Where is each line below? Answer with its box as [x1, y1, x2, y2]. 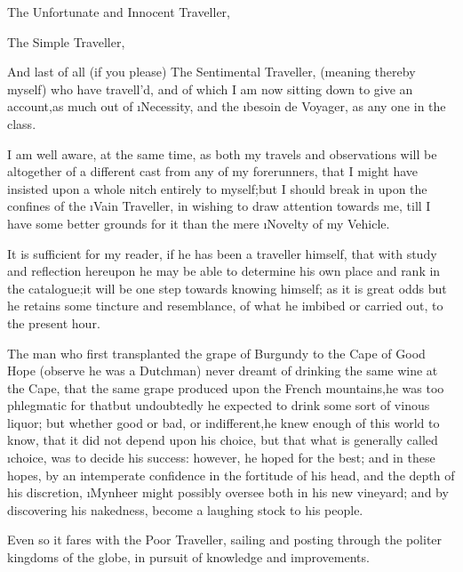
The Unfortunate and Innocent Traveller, [7, 3, 230, 20]
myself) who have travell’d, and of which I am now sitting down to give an [7, 79, 413, 98]
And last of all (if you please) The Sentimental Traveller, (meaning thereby [7, 62, 416, 81]
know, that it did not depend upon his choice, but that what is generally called [7, 431, 438, 449]
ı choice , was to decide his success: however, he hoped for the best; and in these [7, 448, 435, 467]
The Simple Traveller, [7, 32, 125, 51]
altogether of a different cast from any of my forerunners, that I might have [7, 162, 418, 181]
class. [7, 114, 36, 133]
